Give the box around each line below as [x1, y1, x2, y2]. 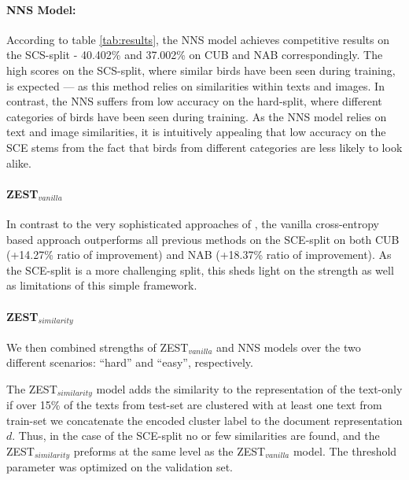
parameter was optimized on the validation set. [6, 459, 233, 475]
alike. [6, 154, 31, 171]
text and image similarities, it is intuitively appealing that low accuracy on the [6, 124, 386, 140]
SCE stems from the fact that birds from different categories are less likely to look [6, 138, 403, 155]
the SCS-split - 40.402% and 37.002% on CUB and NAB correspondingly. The [6, 46, 383, 63]
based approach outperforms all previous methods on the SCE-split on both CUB [6, 231, 400, 247]
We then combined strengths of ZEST [6, 338, 189, 355]
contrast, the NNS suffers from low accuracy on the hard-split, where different [6, 93, 382, 109]
